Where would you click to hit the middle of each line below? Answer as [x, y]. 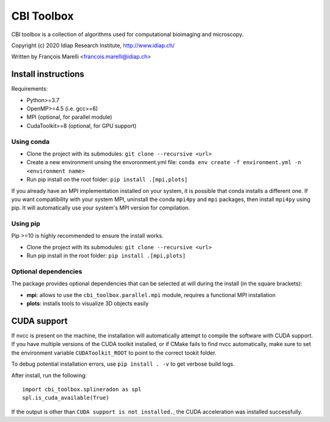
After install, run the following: [49, 375]
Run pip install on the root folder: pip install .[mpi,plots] [107, 179]
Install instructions [48, 74]
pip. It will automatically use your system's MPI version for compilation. [101, 208]
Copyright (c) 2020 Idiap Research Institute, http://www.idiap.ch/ [93, 45]
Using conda [31, 141]
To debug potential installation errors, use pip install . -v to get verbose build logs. [123, 364]
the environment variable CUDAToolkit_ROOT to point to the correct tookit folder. [114, 353]
